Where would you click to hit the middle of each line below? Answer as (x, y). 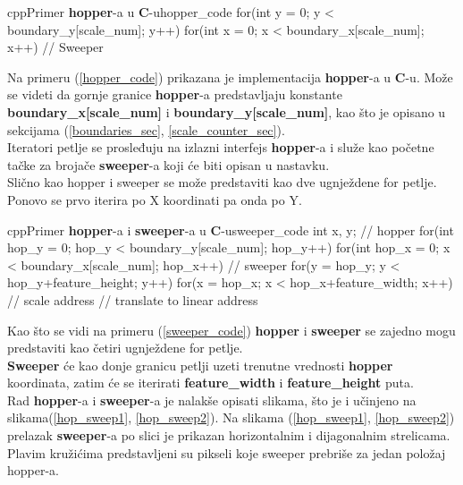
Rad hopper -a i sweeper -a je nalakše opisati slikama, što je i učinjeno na (212, 400)
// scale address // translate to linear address (133, 299)
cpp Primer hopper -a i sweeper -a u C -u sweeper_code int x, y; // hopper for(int (231, 230)
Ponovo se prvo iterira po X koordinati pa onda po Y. (155, 199)
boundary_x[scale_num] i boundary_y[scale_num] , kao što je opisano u (227, 111)
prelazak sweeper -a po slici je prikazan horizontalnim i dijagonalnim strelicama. (229, 435)
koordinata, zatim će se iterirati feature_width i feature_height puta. (210, 383)
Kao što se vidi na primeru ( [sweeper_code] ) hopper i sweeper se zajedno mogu (231, 330)
